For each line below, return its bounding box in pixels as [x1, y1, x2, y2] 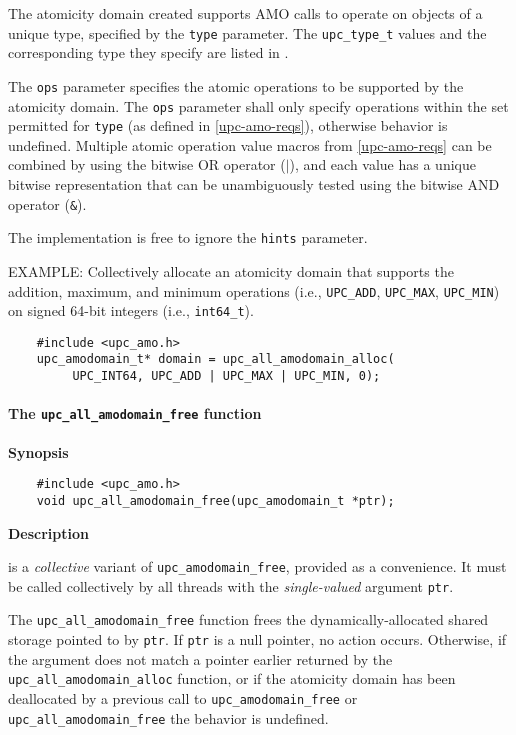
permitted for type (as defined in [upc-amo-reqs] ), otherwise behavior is [8, 115, 448, 136]
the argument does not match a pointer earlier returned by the [8, 648, 393, 669]
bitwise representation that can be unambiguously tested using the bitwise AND [8, 174, 500, 194]
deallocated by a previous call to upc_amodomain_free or [8, 688, 358, 709]
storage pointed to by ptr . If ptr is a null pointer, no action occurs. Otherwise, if [8, 629, 507, 650]
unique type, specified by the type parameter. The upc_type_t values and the [8, 22, 487, 43]
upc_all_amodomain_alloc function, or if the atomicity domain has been [8, 668, 456, 689]
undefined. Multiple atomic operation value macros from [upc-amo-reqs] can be [8, 134, 492, 155]
